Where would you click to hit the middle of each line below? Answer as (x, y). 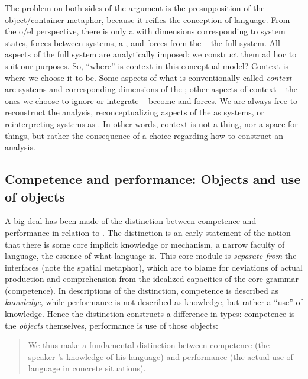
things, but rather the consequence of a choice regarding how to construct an (144, 135)
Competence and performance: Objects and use (153, 179)
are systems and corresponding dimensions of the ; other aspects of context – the (151, 89)
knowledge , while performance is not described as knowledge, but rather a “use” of (154, 302)
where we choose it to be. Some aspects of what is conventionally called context (148, 77)
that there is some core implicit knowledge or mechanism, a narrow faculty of (145, 244)
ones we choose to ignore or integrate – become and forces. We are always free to (151, 100)
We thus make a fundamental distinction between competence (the (149, 345)
